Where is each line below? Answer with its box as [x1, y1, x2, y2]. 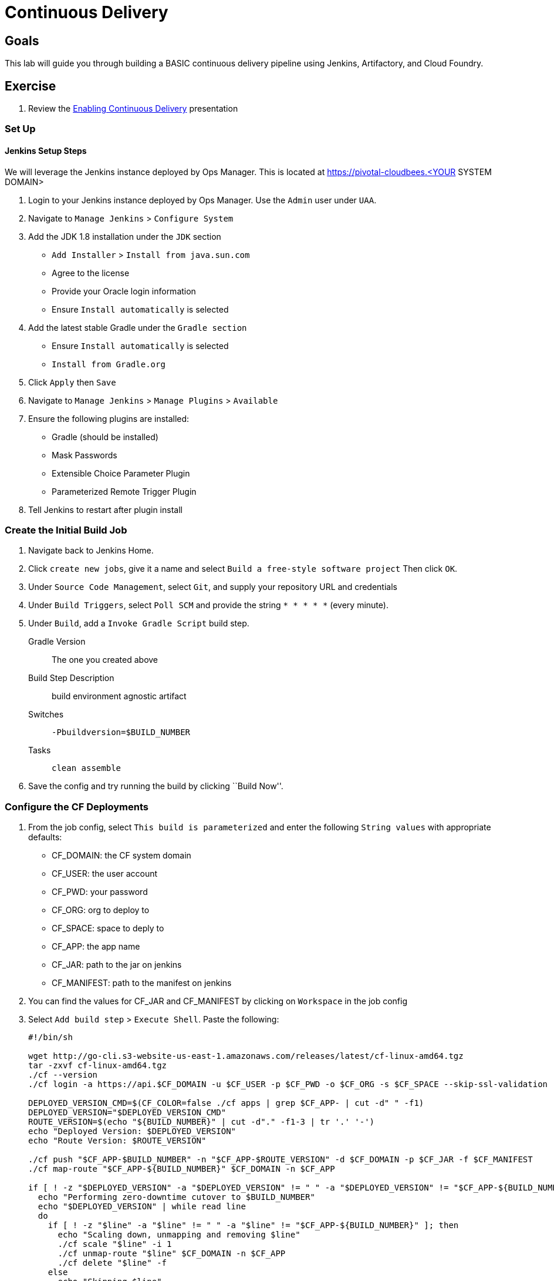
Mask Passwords [52, 450, 117, 460]
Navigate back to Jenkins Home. [28, 545, 154, 556]
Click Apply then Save [28, 377, 116, 387]
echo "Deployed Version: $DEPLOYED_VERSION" [28, 1126, 237, 1136]
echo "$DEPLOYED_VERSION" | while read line [38, 1202, 246, 1212]
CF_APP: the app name [52, 941, 140, 952]
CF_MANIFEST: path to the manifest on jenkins [52, 978, 232, 988]
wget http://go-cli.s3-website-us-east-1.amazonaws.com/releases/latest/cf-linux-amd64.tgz [28, 1051, 464, 1061]
